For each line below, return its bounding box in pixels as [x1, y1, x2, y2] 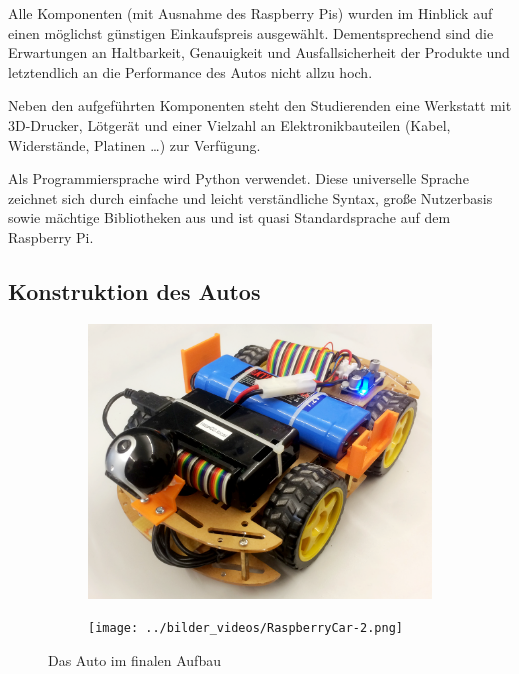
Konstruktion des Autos [8, 275, 261, 306]
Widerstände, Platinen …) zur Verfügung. [8, 134, 261, 155]
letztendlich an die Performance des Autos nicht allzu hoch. [8, 61, 373, 82]
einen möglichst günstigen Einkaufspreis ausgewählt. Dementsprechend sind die [8, 22, 494, 43]
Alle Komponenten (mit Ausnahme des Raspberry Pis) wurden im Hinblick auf [8, 3, 493, 23]
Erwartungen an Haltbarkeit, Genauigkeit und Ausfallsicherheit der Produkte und [8, 42, 510, 63]
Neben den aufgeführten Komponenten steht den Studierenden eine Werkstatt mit [8, 95, 512, 116]
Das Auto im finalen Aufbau [48, 650, 221, 671]
